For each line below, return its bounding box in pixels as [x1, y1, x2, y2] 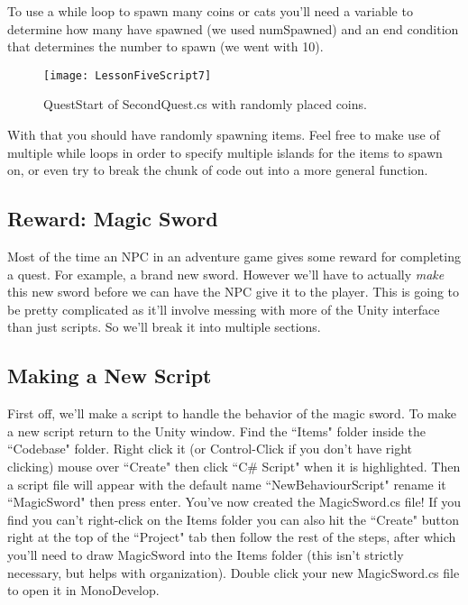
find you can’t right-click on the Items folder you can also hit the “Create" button [7, 509, 459, 528]
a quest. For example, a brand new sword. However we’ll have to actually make [7, 264, 445, 283]
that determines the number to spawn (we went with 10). [7, 37, 324, 56]
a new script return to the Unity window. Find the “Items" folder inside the [7, 421, 426, 440]
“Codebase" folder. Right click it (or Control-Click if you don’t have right [7, 439, 413, 458]
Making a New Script [7, 362, 212, 390]
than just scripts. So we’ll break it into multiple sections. [7, 317, 321, 336]
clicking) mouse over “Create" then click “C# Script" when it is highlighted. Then [7, 456, 461, 475]
